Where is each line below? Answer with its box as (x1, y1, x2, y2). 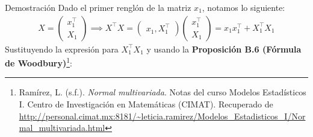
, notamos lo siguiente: (202, 1, 285, 13)
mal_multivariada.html (19, 121, 105, 134)
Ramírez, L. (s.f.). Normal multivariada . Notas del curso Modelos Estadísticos (19, 86, 306, 98)
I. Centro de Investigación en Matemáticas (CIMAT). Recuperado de (19, 98, 273, 110)
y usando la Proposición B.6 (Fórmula (146, 42, 302, 55)
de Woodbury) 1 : (5, 55, 72, 69)
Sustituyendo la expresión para (5, 42, 119, 55)
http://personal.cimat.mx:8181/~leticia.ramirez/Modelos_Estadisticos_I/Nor (19, 109, 306, 122)
